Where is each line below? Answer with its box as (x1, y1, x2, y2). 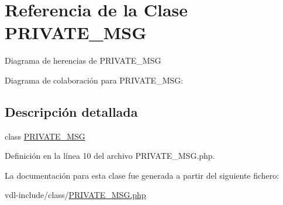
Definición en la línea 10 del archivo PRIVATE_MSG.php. (5, 150, 215, 162)
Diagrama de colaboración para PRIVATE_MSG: (5, 74, 184, 86)
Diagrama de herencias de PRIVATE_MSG (5, 54, 161, 67)
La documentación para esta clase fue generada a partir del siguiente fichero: (5, 169, 279, 181)
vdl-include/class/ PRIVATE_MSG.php (5, 189, 146, 201)
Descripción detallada (5, 102, 138, 120)
